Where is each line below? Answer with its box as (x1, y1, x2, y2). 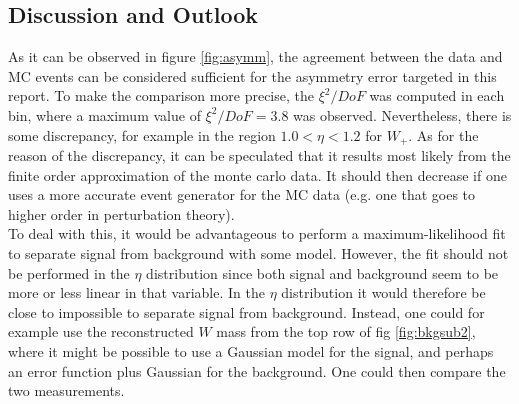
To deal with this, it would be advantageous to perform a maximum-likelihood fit (8, 223, 506, 244)
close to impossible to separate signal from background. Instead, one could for (8, 301, 485, 322)
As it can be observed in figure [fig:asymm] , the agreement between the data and (8, 46, 503, 67)
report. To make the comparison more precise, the (8, 85, 314, 106)
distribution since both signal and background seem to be (146, 262, 499, 283)
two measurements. (8, 380, 125, 401)
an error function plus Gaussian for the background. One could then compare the (8, 360, 506, 381)
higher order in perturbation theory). (8, 203, 235, 224)
